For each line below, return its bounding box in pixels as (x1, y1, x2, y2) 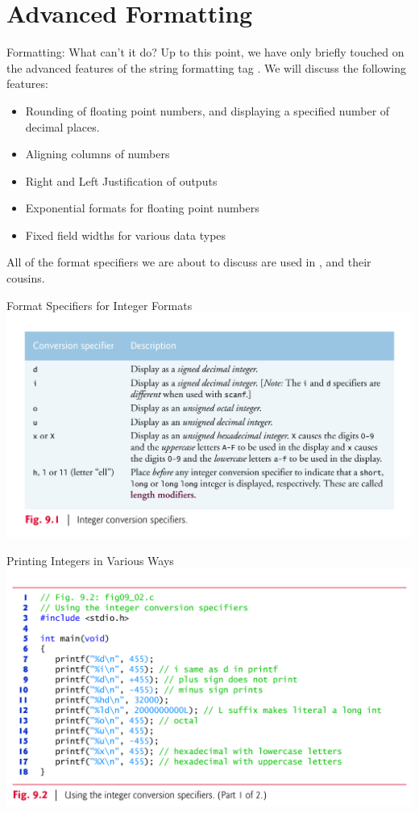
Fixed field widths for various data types (25, 226, 226, 243)
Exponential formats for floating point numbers (25, 199, 259, 216)
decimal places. (25, 118, 100, 135)
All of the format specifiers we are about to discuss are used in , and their (6, 254, 371, 270)
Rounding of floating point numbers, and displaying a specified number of (25, 102, 390, 119)
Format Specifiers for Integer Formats (6, 296, 193, 313)
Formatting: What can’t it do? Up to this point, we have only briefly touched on (6, 44, 404, 61)
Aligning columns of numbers (25, 145, 170, 162)
